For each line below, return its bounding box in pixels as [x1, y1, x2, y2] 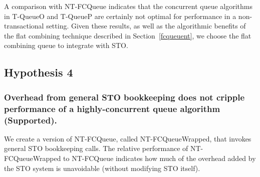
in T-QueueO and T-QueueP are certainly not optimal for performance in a [4, 10, 236, 21]
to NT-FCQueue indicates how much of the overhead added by [63, 153, 256, 163]
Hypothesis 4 [4, 64, 73, 80]
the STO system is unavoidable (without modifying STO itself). [4, 162, 200, 173]
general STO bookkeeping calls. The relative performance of [4, 143, 188, 153]
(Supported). [4, 113, 57, 126]
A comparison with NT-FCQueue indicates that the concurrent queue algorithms [4, 1, 253, 11]
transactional [4, 20, 44, 31]
